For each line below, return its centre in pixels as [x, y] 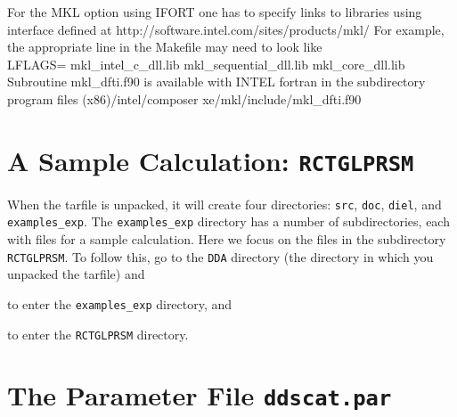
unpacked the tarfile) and [76, 274]
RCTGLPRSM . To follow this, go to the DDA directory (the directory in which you [220, 256]
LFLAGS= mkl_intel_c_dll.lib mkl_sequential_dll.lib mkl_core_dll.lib [206, 64]
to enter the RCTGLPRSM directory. [98, 334]
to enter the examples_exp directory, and [120, 303]
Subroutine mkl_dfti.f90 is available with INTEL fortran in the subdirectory [216, 82]
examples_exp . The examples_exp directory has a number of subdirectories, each [228, 221]
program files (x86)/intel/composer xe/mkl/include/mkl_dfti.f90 [184, 98]
